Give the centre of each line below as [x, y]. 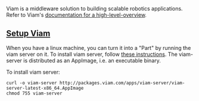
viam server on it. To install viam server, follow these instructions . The [92, 54]
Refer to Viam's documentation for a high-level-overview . [77, 15]
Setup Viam [28, 34]
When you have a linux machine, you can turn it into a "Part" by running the [99, 48]
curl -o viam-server [32, 83]
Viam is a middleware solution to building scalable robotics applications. [94, 9]
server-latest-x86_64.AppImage [45, 88]
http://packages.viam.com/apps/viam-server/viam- [122, 83]
